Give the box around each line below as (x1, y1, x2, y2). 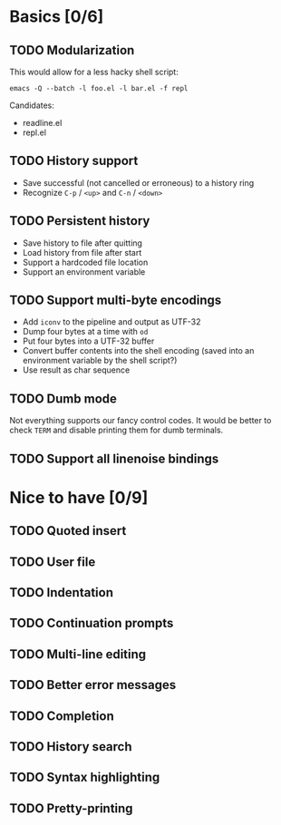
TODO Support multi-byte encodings (9, 293, 222, 308)
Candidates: (9, 100, 54, 111)
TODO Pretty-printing (9, 801, 133, 816)
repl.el (22, 127, 47, 138)
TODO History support (9, 153, 139, 169)
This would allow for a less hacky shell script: (9, 66, 179, 77)
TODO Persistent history (9, 213, 150, 228)
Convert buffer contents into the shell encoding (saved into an (22, 345, 255, 356)
